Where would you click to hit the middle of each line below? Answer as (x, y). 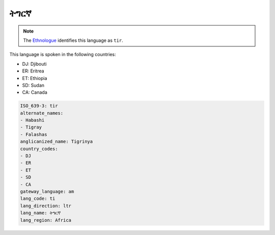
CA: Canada (35, 92)
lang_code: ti (38, 199)
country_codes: (39, 149)
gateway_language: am (47, 191)
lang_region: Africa (46, 220)
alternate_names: (42, 113)
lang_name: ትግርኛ (40, 213)
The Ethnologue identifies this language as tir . (73, 40)
